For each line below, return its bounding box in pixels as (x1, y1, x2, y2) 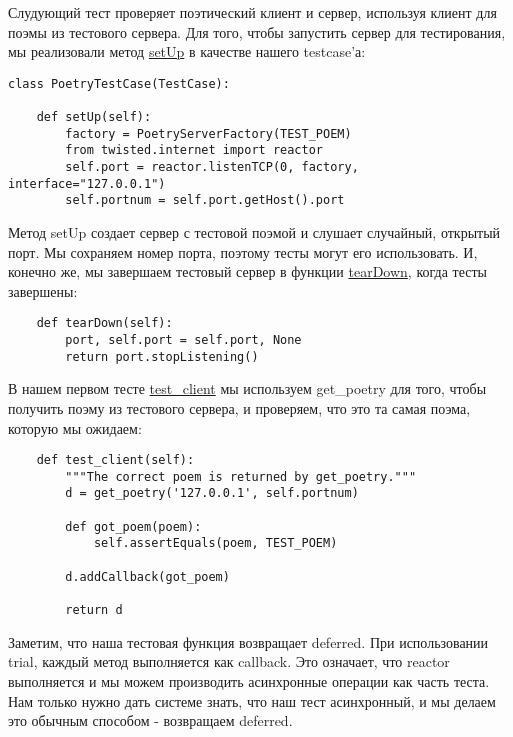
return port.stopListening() (65, 349, 259, 364)
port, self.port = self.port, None (65, 333, 302, 348)
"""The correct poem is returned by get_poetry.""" (65, 469, 417, 484)
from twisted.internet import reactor (65, 143, 323, 158)
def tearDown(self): (36, 316, 173, 331)
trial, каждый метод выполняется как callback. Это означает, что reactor (8, 651, 450, 672)
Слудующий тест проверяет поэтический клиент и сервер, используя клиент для (8, 2, 497, 22)
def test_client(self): (36, 453, 195, 468)
